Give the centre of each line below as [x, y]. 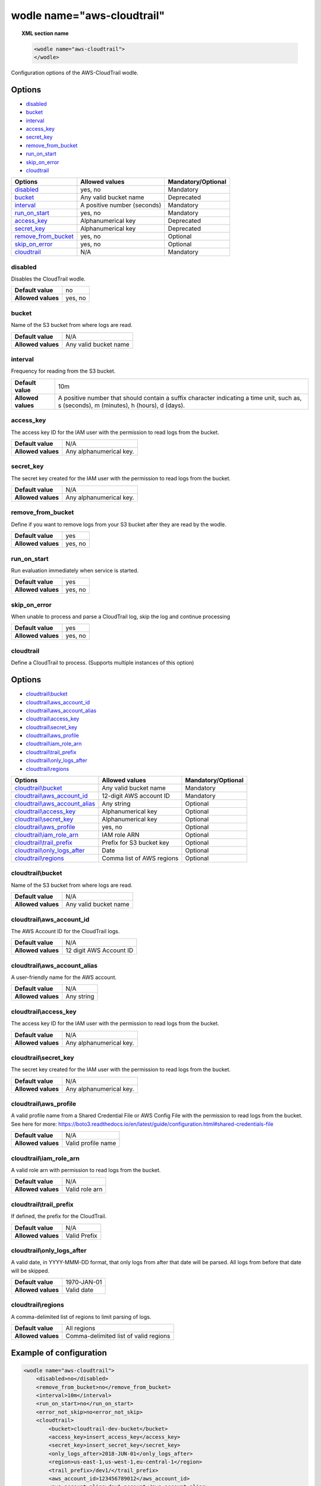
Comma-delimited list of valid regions [118, 1336]
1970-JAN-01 [84, 1282]
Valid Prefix [81, 1235]
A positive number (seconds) [121, 205]
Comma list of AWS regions [140, 858]
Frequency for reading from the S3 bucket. [63, 371]
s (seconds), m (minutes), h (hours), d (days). [122, 405]
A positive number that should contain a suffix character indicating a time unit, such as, [180, 398]
